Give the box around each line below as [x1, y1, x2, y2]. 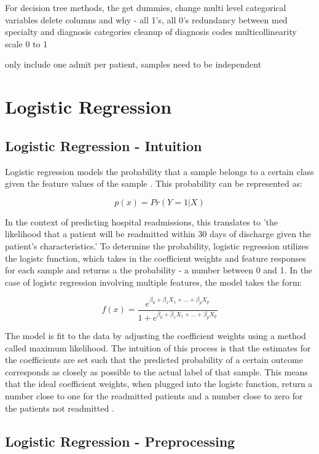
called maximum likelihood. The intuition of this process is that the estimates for [5, 341, 311, 354]
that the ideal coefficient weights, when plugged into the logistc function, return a [5, 377, 313, 390]
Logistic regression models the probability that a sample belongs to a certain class [5, 165, 314, 178]
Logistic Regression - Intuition [5, 136, 202, 155]
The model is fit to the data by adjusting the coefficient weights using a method [5, 329, 306, 342]
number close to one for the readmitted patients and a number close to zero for [5, 389, 303, 402]
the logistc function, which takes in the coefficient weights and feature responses [5, 251, 306, 264]
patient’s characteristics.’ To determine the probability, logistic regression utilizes [5, 239, 309, 252]
